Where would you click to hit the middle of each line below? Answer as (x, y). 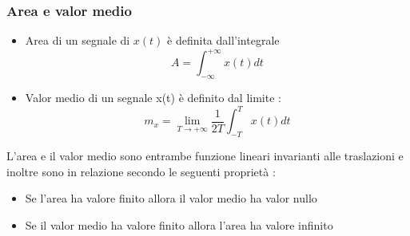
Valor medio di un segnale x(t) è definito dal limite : (153, 98)
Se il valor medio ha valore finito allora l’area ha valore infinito (179, 224)
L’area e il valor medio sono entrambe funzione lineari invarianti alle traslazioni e (205, 155)
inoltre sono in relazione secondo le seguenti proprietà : (141, 171)
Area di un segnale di (78, 40)
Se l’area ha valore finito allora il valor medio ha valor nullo (171, 198)
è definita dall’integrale (223, 40)
